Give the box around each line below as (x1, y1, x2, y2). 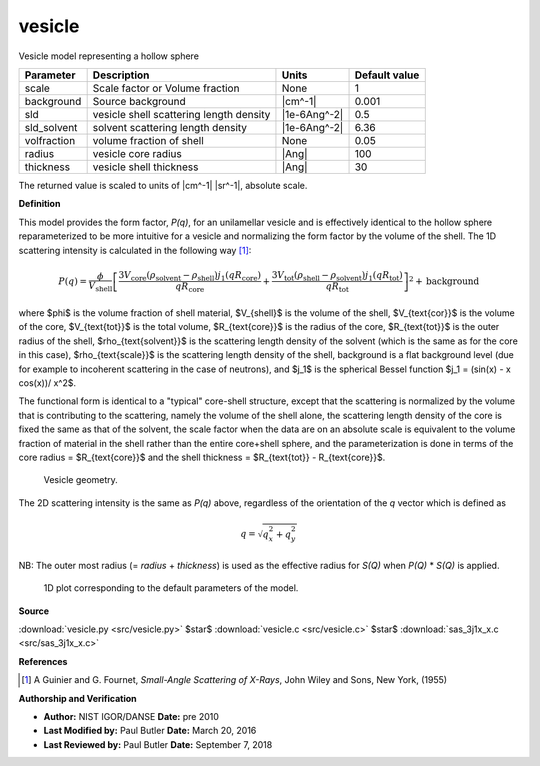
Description (92, 68, 150, 82)
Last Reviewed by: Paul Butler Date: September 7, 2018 (43, 738, 273, 750)
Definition (18, 198, 61, 210)
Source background (92, 94, 186, 108)
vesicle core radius (92, 146, 182, 160)
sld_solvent (24, 120, 78, 134)
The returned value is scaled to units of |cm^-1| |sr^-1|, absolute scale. (18, 179, 308, 191)
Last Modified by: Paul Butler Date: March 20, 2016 (43, 725, 257, 737)
